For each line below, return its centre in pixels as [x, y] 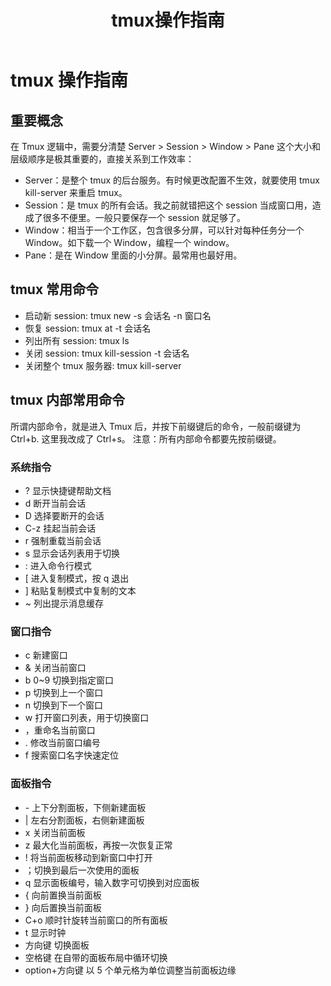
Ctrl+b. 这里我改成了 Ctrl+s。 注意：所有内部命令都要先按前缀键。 [146, 438]
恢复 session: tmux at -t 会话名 [88, 328]
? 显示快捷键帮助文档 [68, 490]
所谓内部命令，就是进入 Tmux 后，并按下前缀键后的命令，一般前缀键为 [156, 426]
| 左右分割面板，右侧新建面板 [84, 820]
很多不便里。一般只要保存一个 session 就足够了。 [144, 217]
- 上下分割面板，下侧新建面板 [85, 807]
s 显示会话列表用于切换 [72, 553]
